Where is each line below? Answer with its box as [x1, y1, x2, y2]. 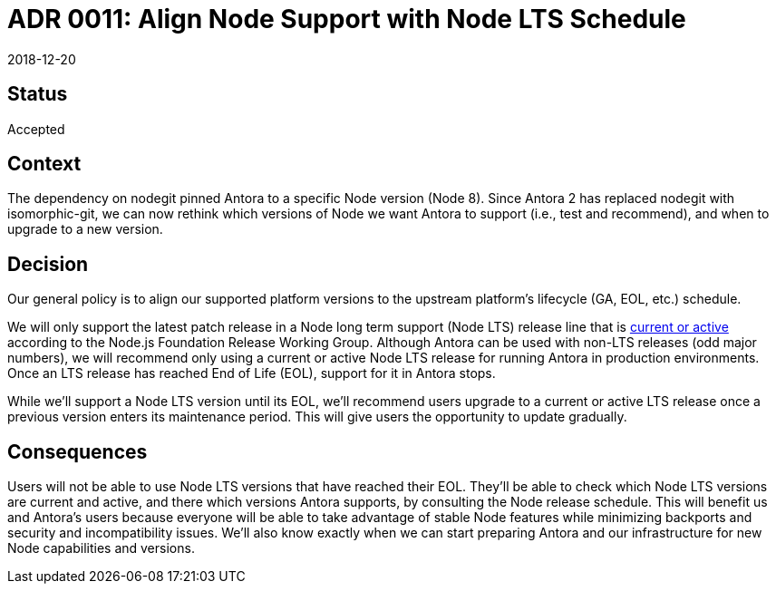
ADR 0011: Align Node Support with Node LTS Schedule [7, 4, 686, 34]
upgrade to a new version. [7, 221, 163, 237]
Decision [7, 252, 89, 276]
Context [7, 152, 82, 176]
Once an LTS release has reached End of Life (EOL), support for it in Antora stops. [7, 365, 496, 382]
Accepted [7, 121, 65, 137]
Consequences [7, 440, 148, 463]
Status [7, 82, 68, 106]
